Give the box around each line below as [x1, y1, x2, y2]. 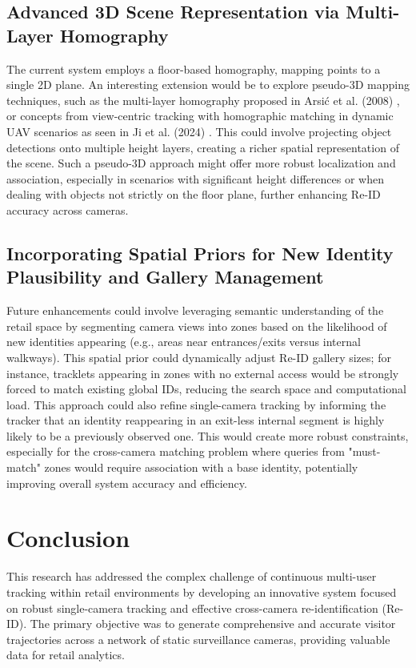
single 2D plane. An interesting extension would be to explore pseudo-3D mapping [6, 76, 410, 93]
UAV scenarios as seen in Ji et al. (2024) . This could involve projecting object [6, 123, 392, 139]
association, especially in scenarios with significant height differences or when [6, 170, 384, 187]
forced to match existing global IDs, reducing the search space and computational [6, 380, 406, 397]
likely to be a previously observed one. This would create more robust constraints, [6, 427, 409, 444]
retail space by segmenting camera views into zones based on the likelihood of [6, 317, 387, 334]
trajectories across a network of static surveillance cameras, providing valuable [6, 630, 390, 647]
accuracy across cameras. [6, 201, 129, 218]
